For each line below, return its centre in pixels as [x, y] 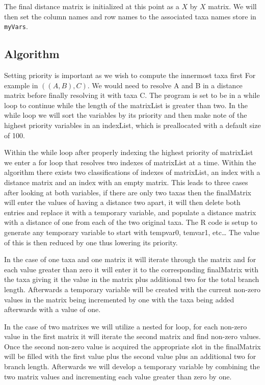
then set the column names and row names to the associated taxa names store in [130, 16]
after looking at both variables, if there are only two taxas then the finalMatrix [128, 192]
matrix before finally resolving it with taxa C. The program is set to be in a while [132, 95]
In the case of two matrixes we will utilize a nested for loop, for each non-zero [126, 326]
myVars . [16, 26]
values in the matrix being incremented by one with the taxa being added [119, 299]
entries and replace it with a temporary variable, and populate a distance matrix [130, 212]
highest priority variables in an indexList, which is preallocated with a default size [132, 125]
